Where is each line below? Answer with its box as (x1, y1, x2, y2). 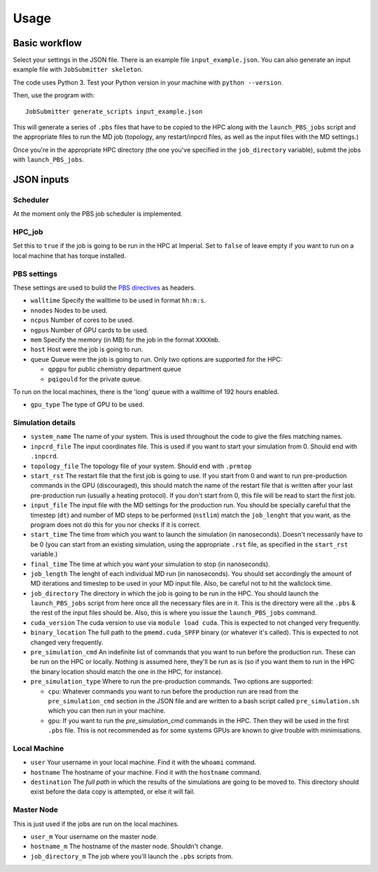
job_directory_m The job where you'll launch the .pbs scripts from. (30, 852, 234, 860)
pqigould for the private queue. (48, 374, 142, 383)
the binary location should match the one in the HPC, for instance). (30, 667, 223, 675)
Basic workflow (13, 37, 82, 49)
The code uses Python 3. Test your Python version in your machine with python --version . (13, 78, 283, 87)
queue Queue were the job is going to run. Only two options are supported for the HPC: (30, 355, 283, 363)
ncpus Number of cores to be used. (30, 316, 134, 325)
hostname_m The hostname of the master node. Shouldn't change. (30, 842, 224, 850)
